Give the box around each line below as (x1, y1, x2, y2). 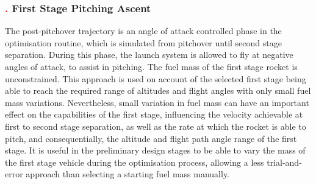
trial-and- (267, 155, 302, 168)
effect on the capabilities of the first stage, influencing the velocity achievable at (5, 108, 303, 121)
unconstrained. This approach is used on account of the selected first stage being (5, 72, 306, 85)
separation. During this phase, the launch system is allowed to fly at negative (5, 48, 293, 61)
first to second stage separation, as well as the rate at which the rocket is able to (5, 119, 306, 132)
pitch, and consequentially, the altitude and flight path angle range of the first (5, 132, 297, 144)
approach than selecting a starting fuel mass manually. (26, 168, 230, 180)
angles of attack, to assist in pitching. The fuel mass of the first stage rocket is (5, 60, 298, 73)
